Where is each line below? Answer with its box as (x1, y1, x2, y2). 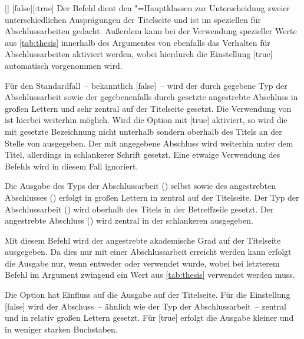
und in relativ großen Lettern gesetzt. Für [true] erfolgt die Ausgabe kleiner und (5, 311, 294, 324)
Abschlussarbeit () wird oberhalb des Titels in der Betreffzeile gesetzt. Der (5, 202, 274, 215)
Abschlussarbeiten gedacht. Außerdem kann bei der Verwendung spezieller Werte (5, 25, 297, 37)
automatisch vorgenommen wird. (5, 59, 123, 71)
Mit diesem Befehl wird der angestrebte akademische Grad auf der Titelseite (5, 234, 281, 246)
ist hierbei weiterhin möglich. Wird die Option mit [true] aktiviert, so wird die (5, 114, 288, 126)
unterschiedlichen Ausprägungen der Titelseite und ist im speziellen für (5, 13, 261, 25)
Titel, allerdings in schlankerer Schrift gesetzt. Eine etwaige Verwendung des (5, 148, 280, 161)
